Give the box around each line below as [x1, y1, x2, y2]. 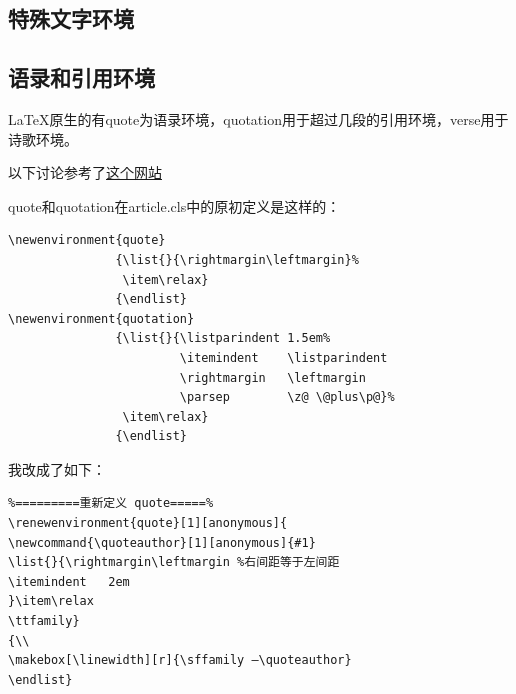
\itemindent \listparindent [179, 350, 388, 365]
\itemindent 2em [8, 574, 130, 589]
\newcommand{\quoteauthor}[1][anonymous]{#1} [8, 535, 316, 550]
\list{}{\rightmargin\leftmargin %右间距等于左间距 [8, 555, 340, 570]
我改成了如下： [8, 458, 106, 479]
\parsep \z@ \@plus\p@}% [179, 390, 395, 405]
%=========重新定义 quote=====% [8, 496, 214, 511]
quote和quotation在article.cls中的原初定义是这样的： [8, 195, 341, 216]
